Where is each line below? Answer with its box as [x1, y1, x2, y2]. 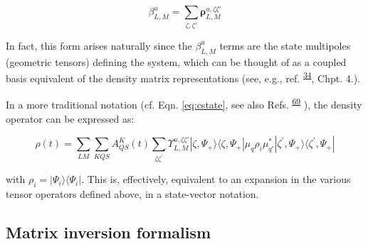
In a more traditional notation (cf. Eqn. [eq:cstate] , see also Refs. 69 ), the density [6, 95, 362, 112]
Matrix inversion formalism [6, 221, 211, 243]
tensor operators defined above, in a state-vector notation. [6, 186, 259, 201]
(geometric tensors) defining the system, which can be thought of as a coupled [6, 54, 347, 69]
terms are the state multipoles [219, 38, 351, 52]
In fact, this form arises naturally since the [6, 38, 192, 52]
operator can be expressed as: [6, 111, 135, 126]
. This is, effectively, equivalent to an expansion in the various [81, 172, 351, 187]
